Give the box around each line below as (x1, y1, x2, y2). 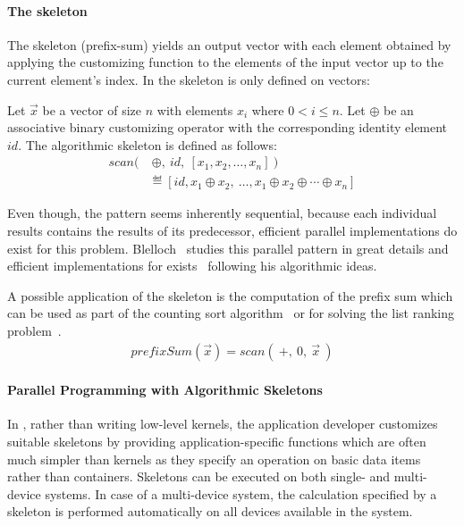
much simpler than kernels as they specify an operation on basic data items (7, 449, 421, 468)
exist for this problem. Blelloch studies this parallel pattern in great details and (7, 238, 449, 257)
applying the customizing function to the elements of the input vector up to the (7, 53, 443, 71)
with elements (156, 100, 233, 119)
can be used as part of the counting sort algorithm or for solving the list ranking (7, 304, 454, 322)
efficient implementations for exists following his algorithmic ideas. (7, 256, 377, 275)
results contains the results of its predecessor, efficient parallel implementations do (7, 221, 458, 240)
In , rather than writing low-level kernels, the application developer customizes (7, 414, 438, 433)
